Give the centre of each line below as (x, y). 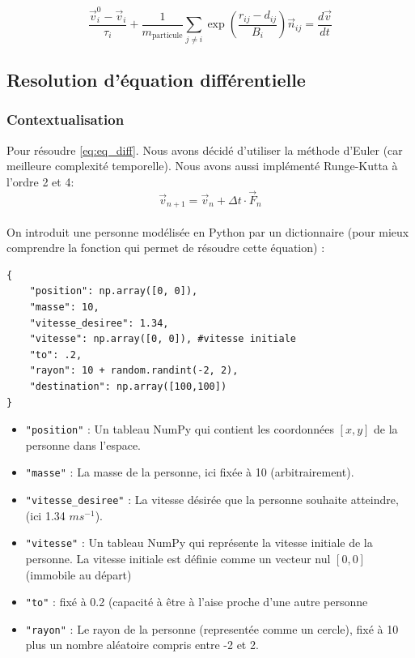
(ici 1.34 (45, 515)
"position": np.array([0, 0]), (114, 291)
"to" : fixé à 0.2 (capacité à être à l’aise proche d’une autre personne (197, 602)
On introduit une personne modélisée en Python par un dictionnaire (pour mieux (208, 231)
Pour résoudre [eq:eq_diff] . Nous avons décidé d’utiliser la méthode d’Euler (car (205, 150)
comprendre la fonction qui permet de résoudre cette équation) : (166, 248)
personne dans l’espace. (83, 444)
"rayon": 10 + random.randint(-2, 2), (134, 371)
